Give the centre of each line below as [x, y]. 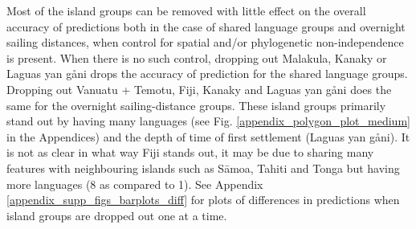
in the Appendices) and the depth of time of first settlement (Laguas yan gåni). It [208, 136]
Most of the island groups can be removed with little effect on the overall [186, 10]
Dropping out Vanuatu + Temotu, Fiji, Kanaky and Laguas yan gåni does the [199, 89]
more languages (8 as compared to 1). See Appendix [135, 184]
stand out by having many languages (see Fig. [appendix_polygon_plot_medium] [208, 121]
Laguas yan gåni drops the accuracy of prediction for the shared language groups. [207, 74]
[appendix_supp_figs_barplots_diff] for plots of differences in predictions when [203, 200]
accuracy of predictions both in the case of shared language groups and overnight [206, 26]
